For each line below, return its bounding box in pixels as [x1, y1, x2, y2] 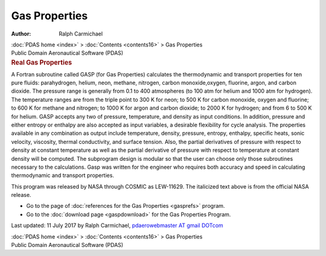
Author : [11, 30, 31, 37]
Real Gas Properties [11, 58, 72, 66]
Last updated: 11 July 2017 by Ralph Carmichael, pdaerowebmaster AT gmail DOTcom [11, 222, 223, 229]
